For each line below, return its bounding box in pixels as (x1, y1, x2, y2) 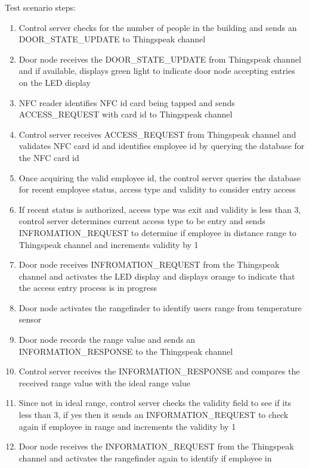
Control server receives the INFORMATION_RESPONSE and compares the (18, 365, 300, 377)
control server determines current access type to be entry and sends (18, 215, 265, 227)
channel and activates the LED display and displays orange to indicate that (18, 269, 295, 282)
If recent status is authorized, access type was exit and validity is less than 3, (18, 203, 301, 215)
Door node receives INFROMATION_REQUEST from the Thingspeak (18, 258, 280, 271)
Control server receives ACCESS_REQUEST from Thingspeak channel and (18, 128, 296, 140)
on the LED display (18, 76, 91, 88)
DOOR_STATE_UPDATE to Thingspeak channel (18, 33, 206, 45)
